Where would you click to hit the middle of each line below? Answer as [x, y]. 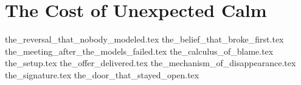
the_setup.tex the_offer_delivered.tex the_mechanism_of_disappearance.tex [150, 63]
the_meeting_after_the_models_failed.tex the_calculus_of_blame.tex [139, 51]
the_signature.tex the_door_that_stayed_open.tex [102, 74]
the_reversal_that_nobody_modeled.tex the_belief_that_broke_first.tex [144, 39]
